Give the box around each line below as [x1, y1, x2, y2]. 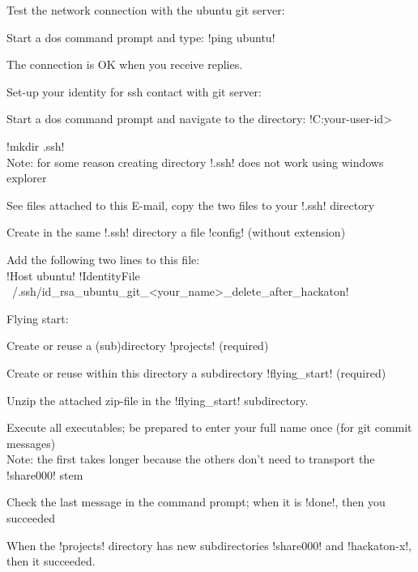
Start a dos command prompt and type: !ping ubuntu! [6, 28, 275, 45]
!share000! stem [6, 466, 83, 483]
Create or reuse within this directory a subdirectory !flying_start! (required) [6, 364, 386, 381]
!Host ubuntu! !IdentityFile [6, 267, 140, 284]
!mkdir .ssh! [6, 137, 65, 154]
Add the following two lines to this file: [6, 250, 200, 267]
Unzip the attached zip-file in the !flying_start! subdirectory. [6, 391, 309, 408]
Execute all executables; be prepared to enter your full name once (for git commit [6, 419, 412, 436]
